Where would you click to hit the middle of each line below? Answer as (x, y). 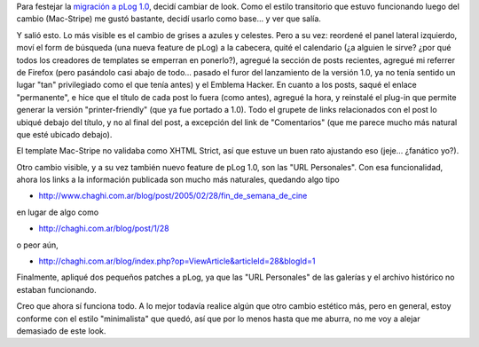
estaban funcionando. (56, 289)
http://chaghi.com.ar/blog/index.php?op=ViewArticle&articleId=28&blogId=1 (177, 261)
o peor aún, (38, 245)
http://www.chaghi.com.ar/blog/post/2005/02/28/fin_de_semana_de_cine (173, 196)
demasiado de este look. (61, 331)
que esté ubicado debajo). (64, 134)
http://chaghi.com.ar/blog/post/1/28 (104, 229)
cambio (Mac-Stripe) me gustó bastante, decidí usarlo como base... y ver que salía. (169, 19)
